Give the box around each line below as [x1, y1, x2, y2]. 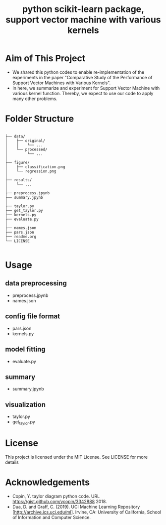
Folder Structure [5, 113, 74, 125]
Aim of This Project [5, 53, 86, 64]
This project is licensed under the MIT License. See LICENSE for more [5, 454, 148, 460]
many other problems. [12, 96, 58, 102]
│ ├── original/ [5, 138, 46, 143]
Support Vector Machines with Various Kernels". [12, 80, 111, 86]
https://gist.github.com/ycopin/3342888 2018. [12, 498, 108, 504]
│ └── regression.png [5, 168, 56, 174]
